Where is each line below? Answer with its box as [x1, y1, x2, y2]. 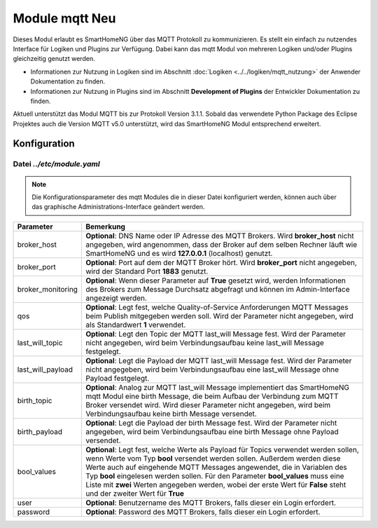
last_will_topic [17, 337, 63, 347]
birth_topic [17, 395, 52, 405]
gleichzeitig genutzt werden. [13, 55, 95, 63]
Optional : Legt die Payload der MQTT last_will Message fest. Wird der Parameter [85, 356, 352, 365]
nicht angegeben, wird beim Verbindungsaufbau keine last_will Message [85, 337, 325, 347]
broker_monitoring [17, 284, 78, 294]
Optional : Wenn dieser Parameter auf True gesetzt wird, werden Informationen [85, 276, 346, 285]
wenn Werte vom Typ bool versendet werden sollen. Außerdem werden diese [85, 453, 341, 463]
